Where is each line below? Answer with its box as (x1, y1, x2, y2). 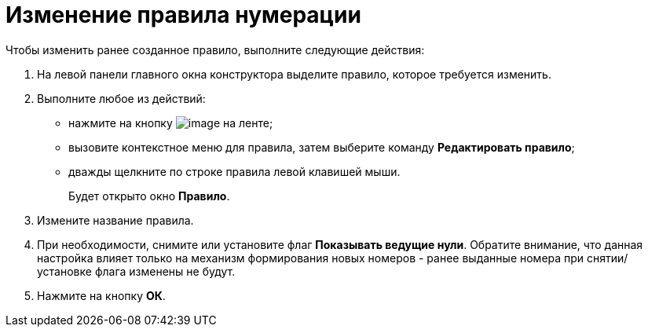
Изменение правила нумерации (5, 2, 361, 28)
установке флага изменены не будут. (37, 264, 236, 278)
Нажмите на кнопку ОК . (37, 288, 166, 302)
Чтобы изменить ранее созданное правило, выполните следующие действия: (5, 42, 425, 57)
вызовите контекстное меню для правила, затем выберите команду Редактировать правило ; (68, 140, 575, 154)
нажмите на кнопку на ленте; (68, 115, 273, 130)
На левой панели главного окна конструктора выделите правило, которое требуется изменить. (37, 67, 551, 81)
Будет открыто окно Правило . (68, 188, 230, 203)
